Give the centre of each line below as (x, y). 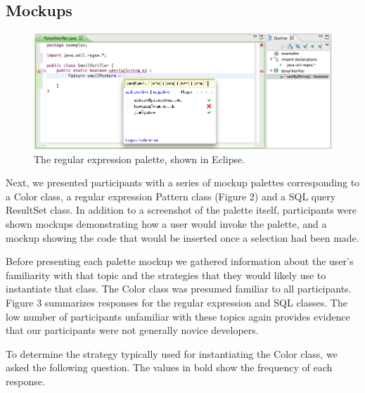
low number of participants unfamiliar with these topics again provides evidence (178, 316)
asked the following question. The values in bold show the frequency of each (169, 367)
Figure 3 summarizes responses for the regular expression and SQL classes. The (177, 302)
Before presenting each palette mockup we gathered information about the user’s (180, 261)
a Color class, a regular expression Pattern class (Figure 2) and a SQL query (171, 196)
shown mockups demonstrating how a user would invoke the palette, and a (166, 224)
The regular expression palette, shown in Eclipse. (140, 159)
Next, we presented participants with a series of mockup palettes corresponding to (183, 182)
